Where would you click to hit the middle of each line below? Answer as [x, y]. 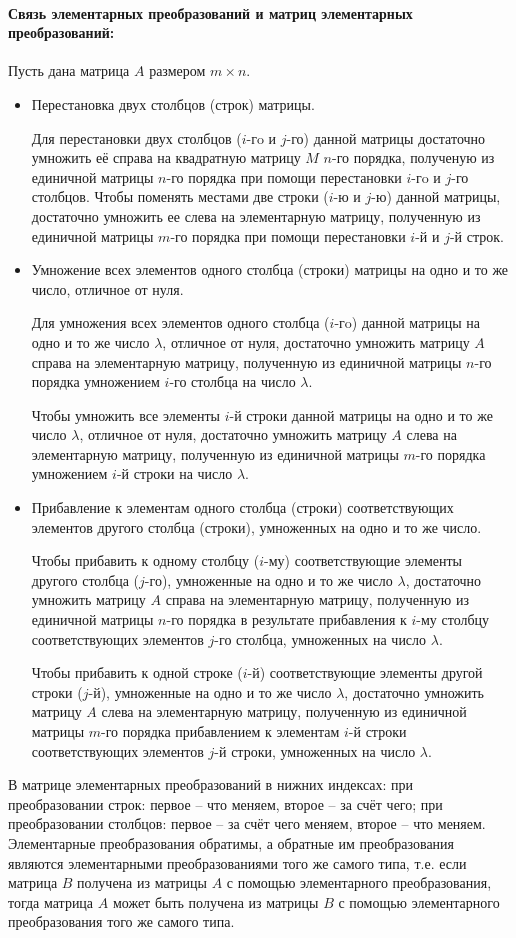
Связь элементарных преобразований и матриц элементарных [210, 12]
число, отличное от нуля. [107, 288]
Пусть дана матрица [69, 70]
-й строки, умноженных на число [315, 750]
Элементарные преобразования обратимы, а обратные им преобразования [231, 842]
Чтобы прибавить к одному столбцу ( [145, 560]
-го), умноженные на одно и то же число [268, 579]
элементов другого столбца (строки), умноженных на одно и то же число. [256, 526]
